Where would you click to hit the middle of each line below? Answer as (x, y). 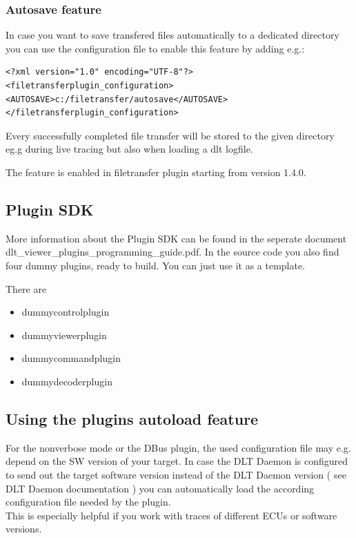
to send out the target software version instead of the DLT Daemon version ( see (176, 474)
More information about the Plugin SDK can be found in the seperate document (176, 238)
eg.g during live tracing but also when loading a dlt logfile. (129, 149)
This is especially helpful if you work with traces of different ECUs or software (171, 515)
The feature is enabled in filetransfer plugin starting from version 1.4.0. (156, 172)
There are (26, 288)
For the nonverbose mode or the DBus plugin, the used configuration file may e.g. (178, 447)
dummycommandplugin (71, 358)
